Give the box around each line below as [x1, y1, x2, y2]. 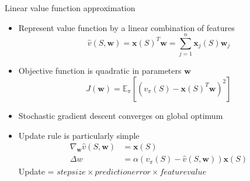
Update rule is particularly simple [18, 129, 140, 141]
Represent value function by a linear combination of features [18, 21, 235, 33]
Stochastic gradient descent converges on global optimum [18, 109, 223, 121]
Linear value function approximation [5, 2, 136, 13]
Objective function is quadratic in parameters [18, 64, 182, 77]
